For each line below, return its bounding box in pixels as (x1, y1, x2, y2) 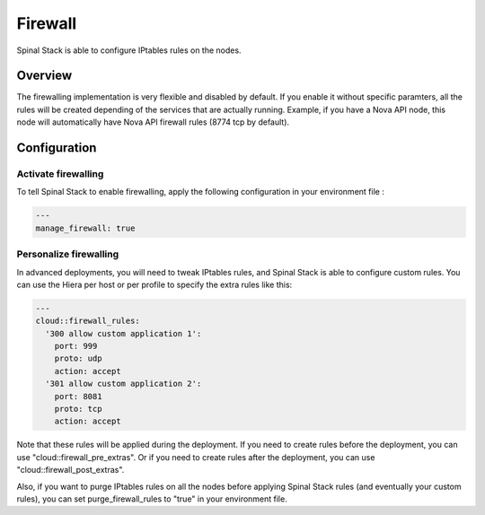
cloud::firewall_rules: (35, 316, 141, 327)
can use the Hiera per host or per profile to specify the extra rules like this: (16, 279, 293, 290)
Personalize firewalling (16, 248, 119, 260)
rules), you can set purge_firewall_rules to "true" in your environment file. (16, 493, 287, 504)
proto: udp (54, 354, 102, 363)
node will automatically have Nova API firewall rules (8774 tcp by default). (16, 117, 290, 127)
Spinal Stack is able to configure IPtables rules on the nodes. (16, 45, 242, 56)
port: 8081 (54, 391, 102, 401)
